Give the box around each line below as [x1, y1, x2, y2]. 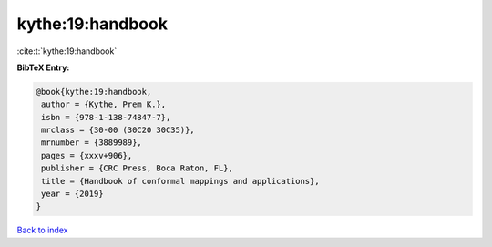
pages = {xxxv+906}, [41, 150, 133, 160]
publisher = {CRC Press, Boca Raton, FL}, [41, 163, 234, 173]
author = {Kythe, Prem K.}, [41, 99, 167, 109]
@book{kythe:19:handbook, [36, 87, 152, 97]
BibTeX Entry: [16, 62, 70, 73]
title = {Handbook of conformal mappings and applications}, [41, 176, 320, 186]
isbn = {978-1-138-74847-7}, [41, 112, 171, 122]
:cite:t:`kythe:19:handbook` [16, 46, 118, 57]
